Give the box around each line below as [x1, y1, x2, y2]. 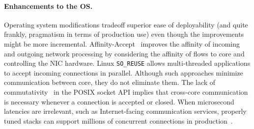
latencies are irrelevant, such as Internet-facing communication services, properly [4, 106, 247, 116]
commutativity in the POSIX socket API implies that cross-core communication [4, 87, 248, 97]
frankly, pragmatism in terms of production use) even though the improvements [4, 29, 244, 39]
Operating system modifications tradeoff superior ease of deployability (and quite [4, 19, 248, 29]
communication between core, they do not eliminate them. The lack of [4, 77, 216, 87]
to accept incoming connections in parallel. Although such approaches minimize [4, 67, 243, 77]
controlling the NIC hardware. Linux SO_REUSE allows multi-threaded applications [4, 58, 251, 68]
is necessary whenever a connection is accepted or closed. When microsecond [4, 96, 234, 106]
